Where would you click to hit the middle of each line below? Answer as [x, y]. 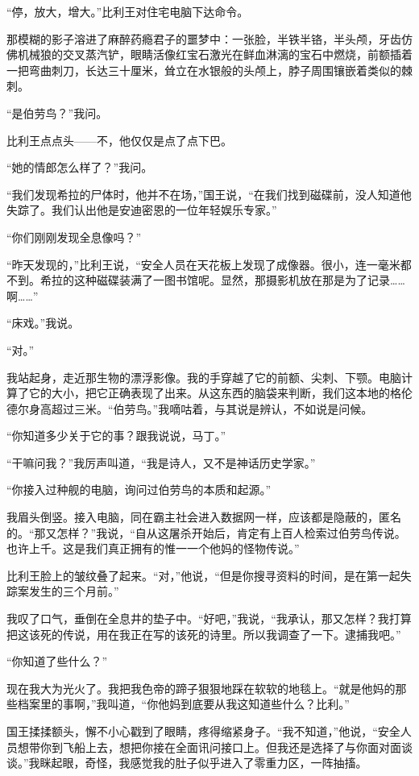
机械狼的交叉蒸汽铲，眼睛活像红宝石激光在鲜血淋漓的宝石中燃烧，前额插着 [215, 54]
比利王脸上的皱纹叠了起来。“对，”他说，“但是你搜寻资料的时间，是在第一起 [203, 575]
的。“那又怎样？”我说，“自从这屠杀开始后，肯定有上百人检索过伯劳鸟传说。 [206, 532]
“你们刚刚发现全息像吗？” [74, 237]
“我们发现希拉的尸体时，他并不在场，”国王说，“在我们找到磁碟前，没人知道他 [209, 194]
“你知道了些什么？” [57, 661]
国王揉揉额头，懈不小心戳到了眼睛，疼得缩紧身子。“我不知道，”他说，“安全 [203, 731]
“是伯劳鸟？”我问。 [57, 112]
